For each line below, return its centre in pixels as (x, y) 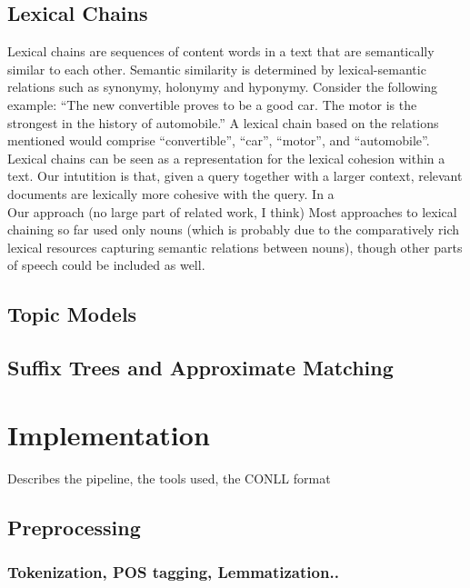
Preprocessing (74, 527)
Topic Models (72, 314)
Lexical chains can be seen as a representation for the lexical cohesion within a (226, 158)
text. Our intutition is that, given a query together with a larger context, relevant (235, 176)
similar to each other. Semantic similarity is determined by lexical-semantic (217, 69)
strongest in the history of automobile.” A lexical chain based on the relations (223, 122)
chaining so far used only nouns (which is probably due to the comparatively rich (234, 229)
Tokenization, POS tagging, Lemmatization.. (173, 571)
